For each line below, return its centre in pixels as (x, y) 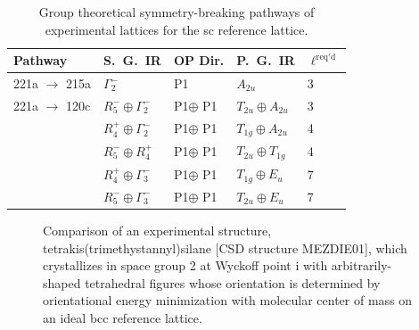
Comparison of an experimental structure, (157, 230)
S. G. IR (132, 60)
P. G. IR (266, 60)
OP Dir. (199, 60)
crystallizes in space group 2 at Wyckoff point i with (185, 265)
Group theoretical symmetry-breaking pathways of (177, 12)
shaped (62, 282)
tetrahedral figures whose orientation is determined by (233, 282)
